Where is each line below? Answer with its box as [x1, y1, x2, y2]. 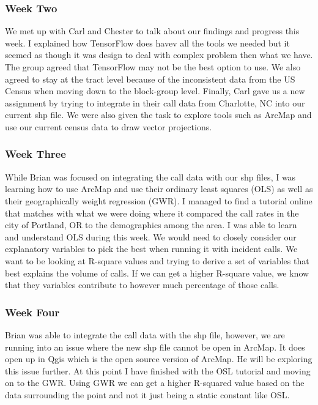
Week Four [5, 304, 60, 319]
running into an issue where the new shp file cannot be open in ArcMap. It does [5, 340, 305, 353]
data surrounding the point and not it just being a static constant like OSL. [5, 388, 290, 401]
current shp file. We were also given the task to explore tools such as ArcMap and [5, 108, 312, 121]
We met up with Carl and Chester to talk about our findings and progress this [5, 24, 300, 37]
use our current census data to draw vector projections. [5, 120, 212, 133]
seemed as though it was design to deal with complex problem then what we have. [5, 48, 313, 61]
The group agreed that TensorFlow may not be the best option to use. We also [5, 61, 301, 73]
